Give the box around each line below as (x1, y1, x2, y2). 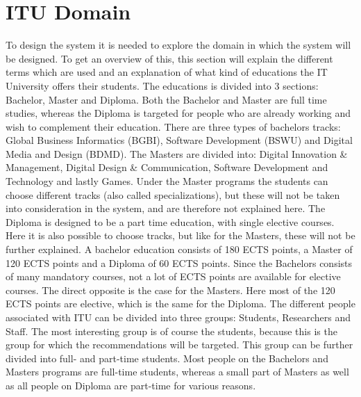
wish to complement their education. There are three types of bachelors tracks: (6, 119, 341, 133)
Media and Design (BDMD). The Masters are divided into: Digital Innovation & (6, 146, 348, 161)
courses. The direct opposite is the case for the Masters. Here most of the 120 (6, 282, 335, 297)
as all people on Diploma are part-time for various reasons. (6, 378, 256, 392)
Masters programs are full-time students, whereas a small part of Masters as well (6, 364, 349, 379)
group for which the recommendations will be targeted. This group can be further (6, 337, 353, 352)
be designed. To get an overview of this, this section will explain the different (6, 51, 333, 65)
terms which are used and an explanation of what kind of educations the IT (6, 65, 328, 79)
